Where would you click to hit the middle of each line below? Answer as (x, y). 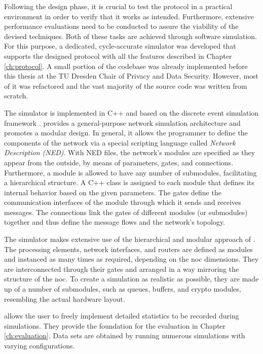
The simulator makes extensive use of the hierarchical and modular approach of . (130, 239)
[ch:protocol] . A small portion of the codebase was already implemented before (126, 66)
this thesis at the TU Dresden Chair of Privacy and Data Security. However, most (131, 76)
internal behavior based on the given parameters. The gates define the (113, 192)
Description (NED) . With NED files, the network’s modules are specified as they (130, 152)
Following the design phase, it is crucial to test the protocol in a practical (118, 6)
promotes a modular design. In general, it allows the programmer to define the (126, 133)
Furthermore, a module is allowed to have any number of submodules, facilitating (130, 172)
